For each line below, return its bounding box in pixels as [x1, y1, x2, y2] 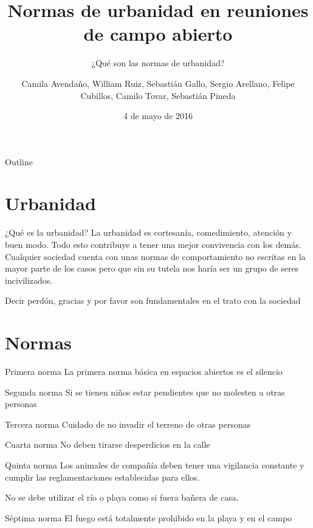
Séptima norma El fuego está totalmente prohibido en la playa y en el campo [5, 511, 292, 524]
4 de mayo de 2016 [123, 109, 193, 122]
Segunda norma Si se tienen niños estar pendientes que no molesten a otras [5, 385, 285, 398]
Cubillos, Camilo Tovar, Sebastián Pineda [80, 89, 236, 101]
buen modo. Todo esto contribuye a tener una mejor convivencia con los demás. [5, 238, 301, 250]
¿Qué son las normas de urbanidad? [91, 57, 225, 69]
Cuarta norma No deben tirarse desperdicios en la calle [5, 438, 210, 451]
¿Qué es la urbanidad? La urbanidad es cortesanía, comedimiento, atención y [5, 226, 292, 239]
